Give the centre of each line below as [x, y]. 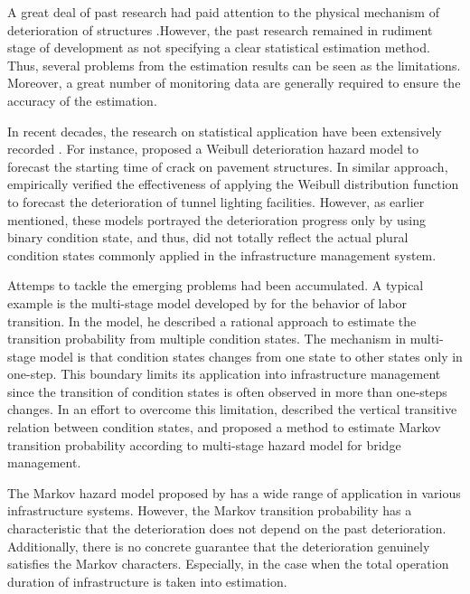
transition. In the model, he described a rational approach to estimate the [212, 321]
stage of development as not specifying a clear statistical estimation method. [219, 47]
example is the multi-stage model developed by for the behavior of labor [207, 302]
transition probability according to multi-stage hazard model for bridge [204, 444]
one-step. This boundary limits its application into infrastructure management [224, 374]
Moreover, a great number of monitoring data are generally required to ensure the [234, 83]
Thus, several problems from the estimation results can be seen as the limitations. [234, 65]
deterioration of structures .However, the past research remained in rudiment [220, 29]
